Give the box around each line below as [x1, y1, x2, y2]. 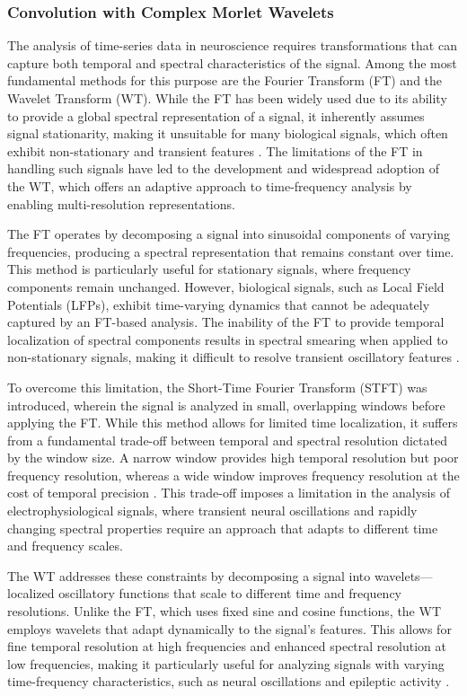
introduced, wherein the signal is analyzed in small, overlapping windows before [7, 395, 445, 414]
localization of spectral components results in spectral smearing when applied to [7, 330, 448, 348]
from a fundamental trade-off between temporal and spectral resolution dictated [7, 430, 447, 449]
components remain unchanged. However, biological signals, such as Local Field [7, 277, 445, 295]
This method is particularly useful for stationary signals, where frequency [7, 260, 411, 278]
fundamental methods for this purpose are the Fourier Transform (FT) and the [7, 71, 443, 90]
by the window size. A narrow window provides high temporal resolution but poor [7, 448, 459, 467]
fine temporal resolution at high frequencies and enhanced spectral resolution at [7, 637, 446, 656]
